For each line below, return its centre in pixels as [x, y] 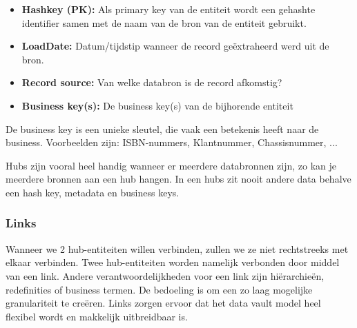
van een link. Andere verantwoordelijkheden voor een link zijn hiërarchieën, [165, 275]
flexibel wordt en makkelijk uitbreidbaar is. [97, 316]
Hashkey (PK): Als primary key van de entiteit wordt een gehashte [168, 9]
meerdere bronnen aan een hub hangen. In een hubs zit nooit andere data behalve [178, 179]
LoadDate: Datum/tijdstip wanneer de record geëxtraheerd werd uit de [175, 46]
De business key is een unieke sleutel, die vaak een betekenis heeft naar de [162, 129]
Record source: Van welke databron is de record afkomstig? [152, 82]
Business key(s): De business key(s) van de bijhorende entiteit [157, 105]
